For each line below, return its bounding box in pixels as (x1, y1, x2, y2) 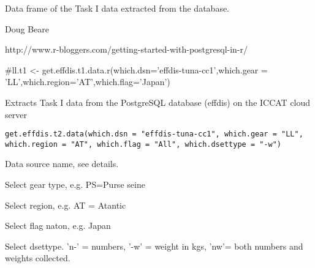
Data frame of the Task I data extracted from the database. (5, 2, 230, 14)
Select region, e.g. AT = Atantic (5, 198, 126, 211)
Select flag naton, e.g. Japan (5, 219, 111, 232)
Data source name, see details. (5, 157, 119, 170)
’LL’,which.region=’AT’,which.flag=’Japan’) (5, 75, 170, 88)
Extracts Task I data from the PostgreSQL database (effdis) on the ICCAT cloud (5, 95, 311, 108)
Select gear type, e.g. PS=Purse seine (5, 178, 145, 191)
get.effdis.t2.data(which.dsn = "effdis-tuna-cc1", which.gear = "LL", (5, 130, 303, 139)
